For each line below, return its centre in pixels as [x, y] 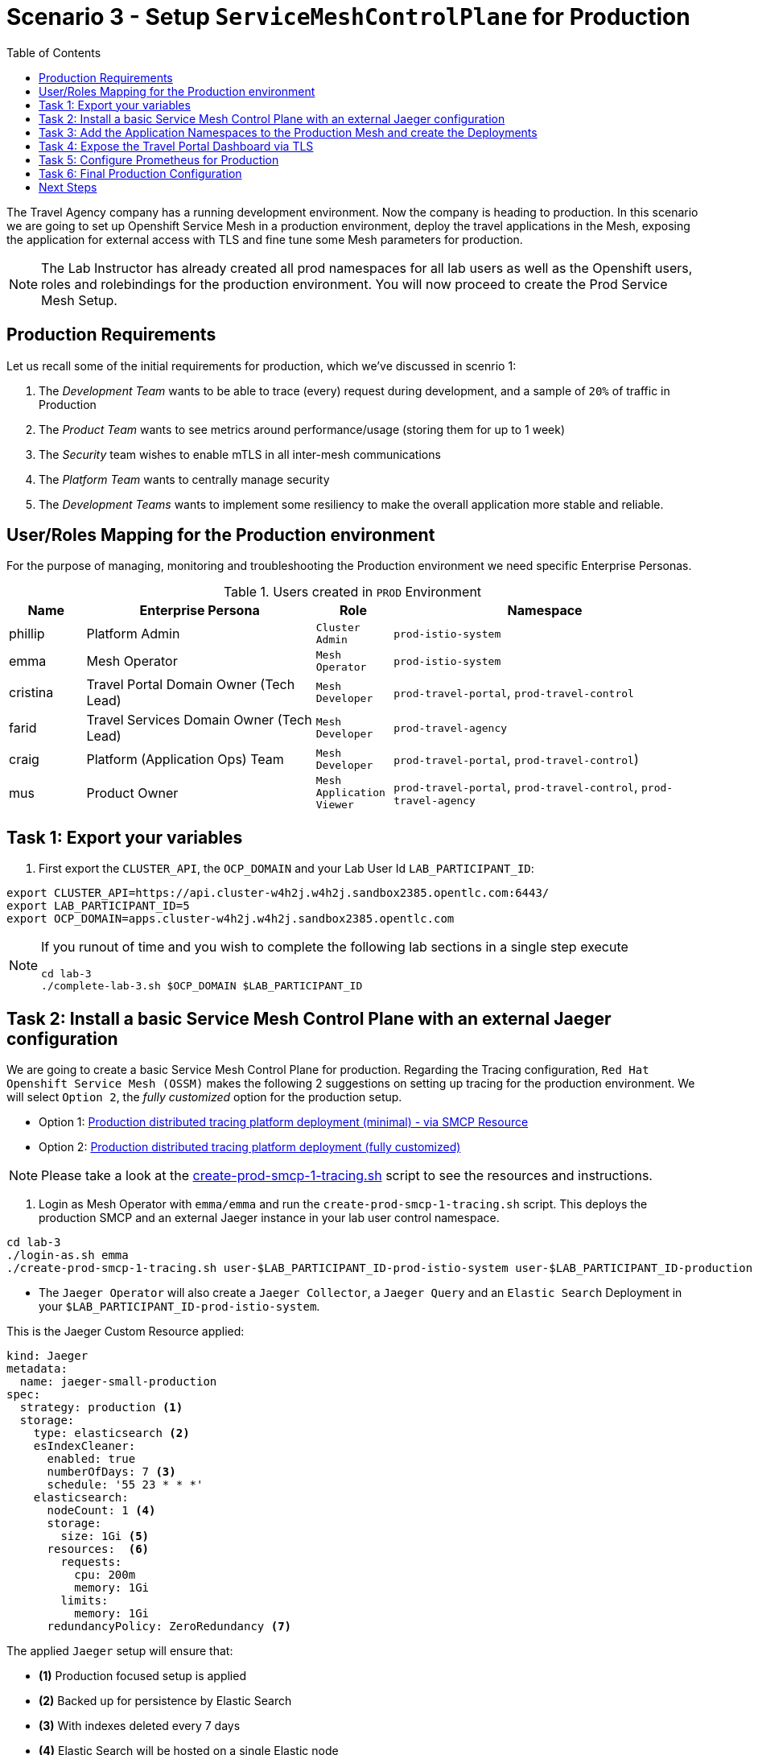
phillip [27, 634]
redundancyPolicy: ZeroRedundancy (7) [169, 1627]
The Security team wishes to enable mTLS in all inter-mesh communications [240, 454]
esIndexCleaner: [84, 1446]
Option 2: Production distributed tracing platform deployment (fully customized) [250, 1147]
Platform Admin [133, 634]
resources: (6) [98, 1549]
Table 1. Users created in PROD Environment [352, 592]
